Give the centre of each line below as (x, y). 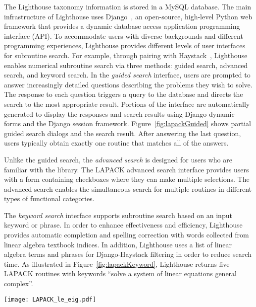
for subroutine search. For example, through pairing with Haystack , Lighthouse (126, 55)
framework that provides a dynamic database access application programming (122, 26)
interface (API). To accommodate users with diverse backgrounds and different (124, 36)
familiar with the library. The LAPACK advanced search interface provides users (127, 169)
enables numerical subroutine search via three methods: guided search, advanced (126, 65)
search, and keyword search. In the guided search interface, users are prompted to (127, 75)
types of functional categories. (49, 198)
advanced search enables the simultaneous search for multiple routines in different (128, 189)
